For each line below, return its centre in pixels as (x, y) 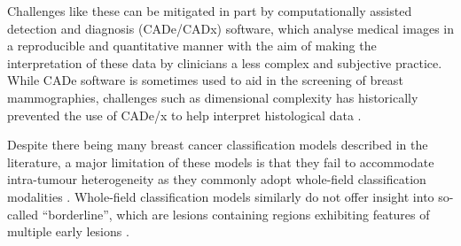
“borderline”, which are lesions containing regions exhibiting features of (236, 214)
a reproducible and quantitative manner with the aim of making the (192, 46)
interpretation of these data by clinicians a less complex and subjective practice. (225, 62)
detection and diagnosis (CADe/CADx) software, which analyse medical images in (230, 28)
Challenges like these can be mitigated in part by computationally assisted (210, 11)
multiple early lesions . (68, 231)
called (23, 214)
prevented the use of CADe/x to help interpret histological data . (184, 115)
